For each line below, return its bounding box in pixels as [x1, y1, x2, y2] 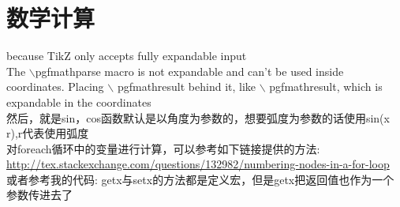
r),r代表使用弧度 [6, 125, 89, 141]
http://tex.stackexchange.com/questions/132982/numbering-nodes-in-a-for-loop [6, 156, 390, 172]
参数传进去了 [6, 186, 73, 203]
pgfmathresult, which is [269, 78, 383, 95]
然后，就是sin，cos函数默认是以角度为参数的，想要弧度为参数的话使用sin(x [6, 109, 390, 126]
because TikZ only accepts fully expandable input [6, 47, 247, 64]
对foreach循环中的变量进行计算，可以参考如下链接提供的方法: [6, 140, 320, 156]
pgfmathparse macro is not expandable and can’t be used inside [35, 62, 344, 79]
